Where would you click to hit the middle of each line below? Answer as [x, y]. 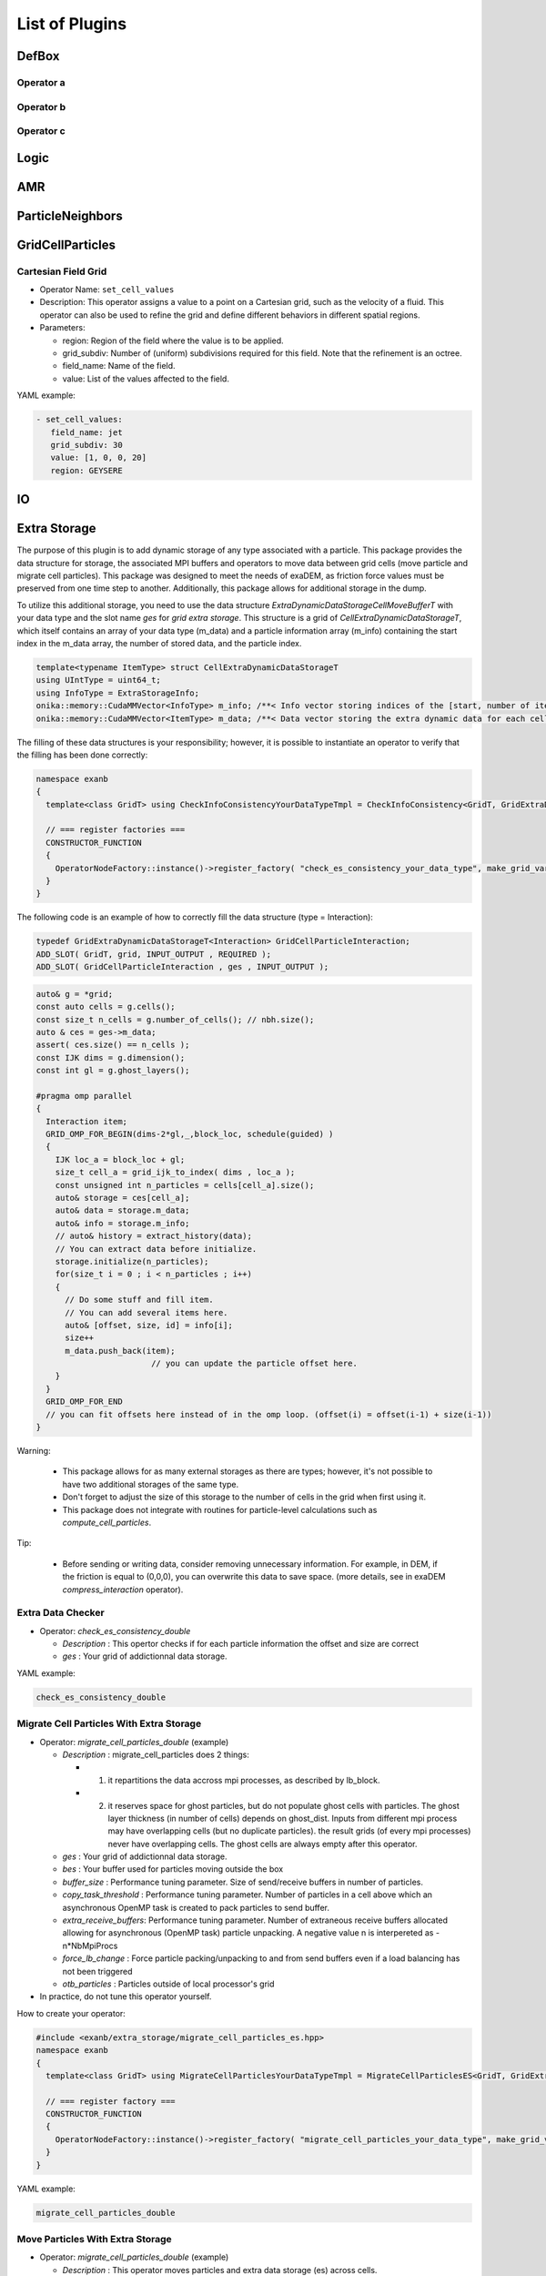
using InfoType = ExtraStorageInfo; [118, 693]
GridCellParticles [66, 244]
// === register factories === [116, 830]
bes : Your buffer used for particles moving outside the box [173, 1869]
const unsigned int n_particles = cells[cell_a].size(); [185, 1185]
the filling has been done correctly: [82, 755]
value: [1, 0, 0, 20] [99, 458]
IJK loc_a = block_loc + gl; [120, 1159]
